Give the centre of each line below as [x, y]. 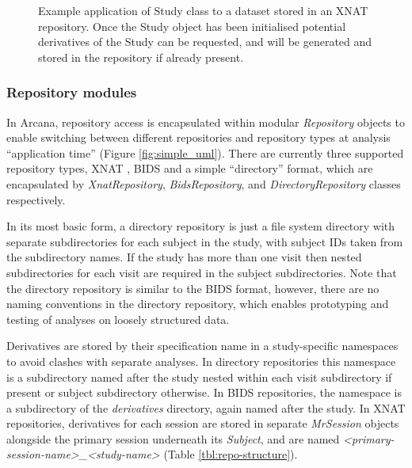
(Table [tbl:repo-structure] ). [231, 454]
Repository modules [72, 92]
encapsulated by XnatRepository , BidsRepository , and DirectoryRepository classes [204, 183]
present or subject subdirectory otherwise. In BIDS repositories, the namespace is [204, 392]
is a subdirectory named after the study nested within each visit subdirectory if [199, 377]
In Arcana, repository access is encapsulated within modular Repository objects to [206, 122]
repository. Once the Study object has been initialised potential [192, 26]
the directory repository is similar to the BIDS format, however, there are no [193, 288]
